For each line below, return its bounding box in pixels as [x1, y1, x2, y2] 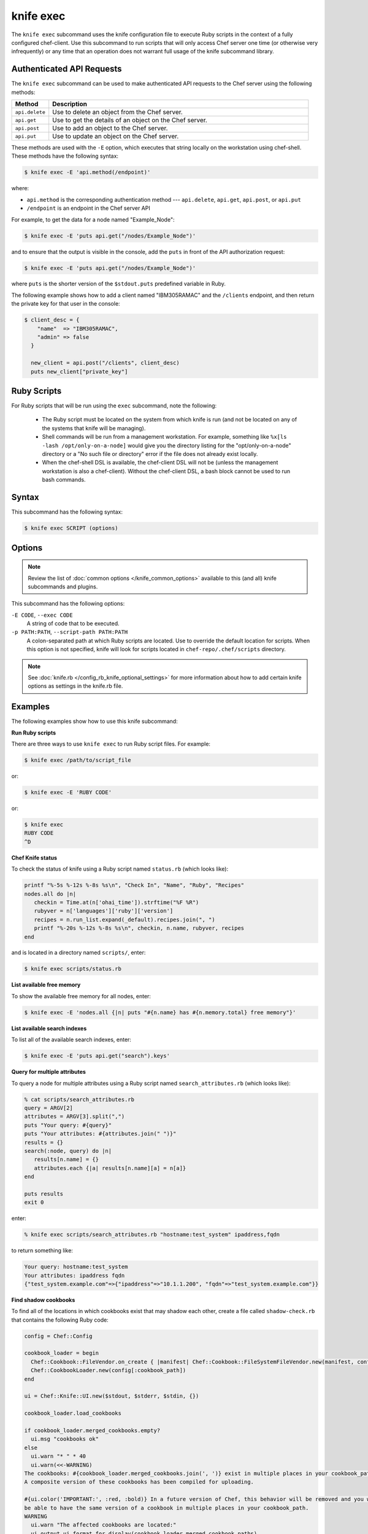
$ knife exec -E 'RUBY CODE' [24, 789, 112, 796]
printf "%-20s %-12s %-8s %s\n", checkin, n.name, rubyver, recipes [34, 925, 245, 932]
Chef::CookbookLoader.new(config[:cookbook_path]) [31, 1367, 186, 1374]
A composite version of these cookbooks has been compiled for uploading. [24, 1479, 255, 1486]
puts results [24, 1190, 64, 1197]
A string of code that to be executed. [26, 620, 120, 627]
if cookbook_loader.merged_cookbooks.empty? [24, 1427, 161, 1434]
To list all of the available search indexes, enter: [11, 1036, 132, 1043]
